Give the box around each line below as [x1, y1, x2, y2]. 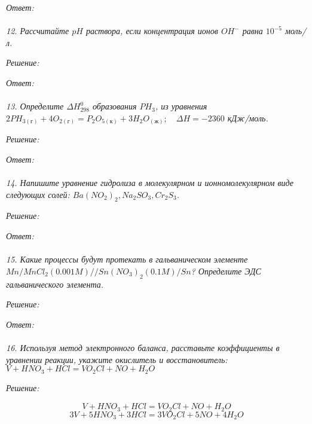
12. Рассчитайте [6, 25, 69, 37]
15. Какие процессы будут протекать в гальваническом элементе [6, 253, 248, 266]
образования [92, 100, 137, 112]
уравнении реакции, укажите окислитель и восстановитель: [6, 353, 228, 365]
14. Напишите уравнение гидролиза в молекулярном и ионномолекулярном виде [6, 176, 294, 189]
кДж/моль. [227, 111, 268, 124]
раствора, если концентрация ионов [85, 25, 218, 37]
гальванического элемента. [6, 277, 104, 290]
